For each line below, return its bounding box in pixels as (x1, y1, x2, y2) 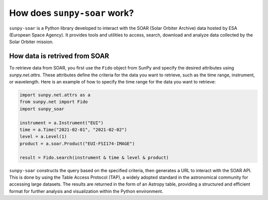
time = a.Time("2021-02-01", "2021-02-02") (19, 127, 128, 133)
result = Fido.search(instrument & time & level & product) (19, 154, 169, 160)
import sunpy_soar (19, 106, 65, 112)
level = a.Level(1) (19, 134, 67, 139)
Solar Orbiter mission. (9, 39, 54, 45)
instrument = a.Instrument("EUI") (19, 120, 104, 126)
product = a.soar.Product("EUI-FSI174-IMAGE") (19, 140, 135, 146)
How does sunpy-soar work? (9, 7, 134, 18)
